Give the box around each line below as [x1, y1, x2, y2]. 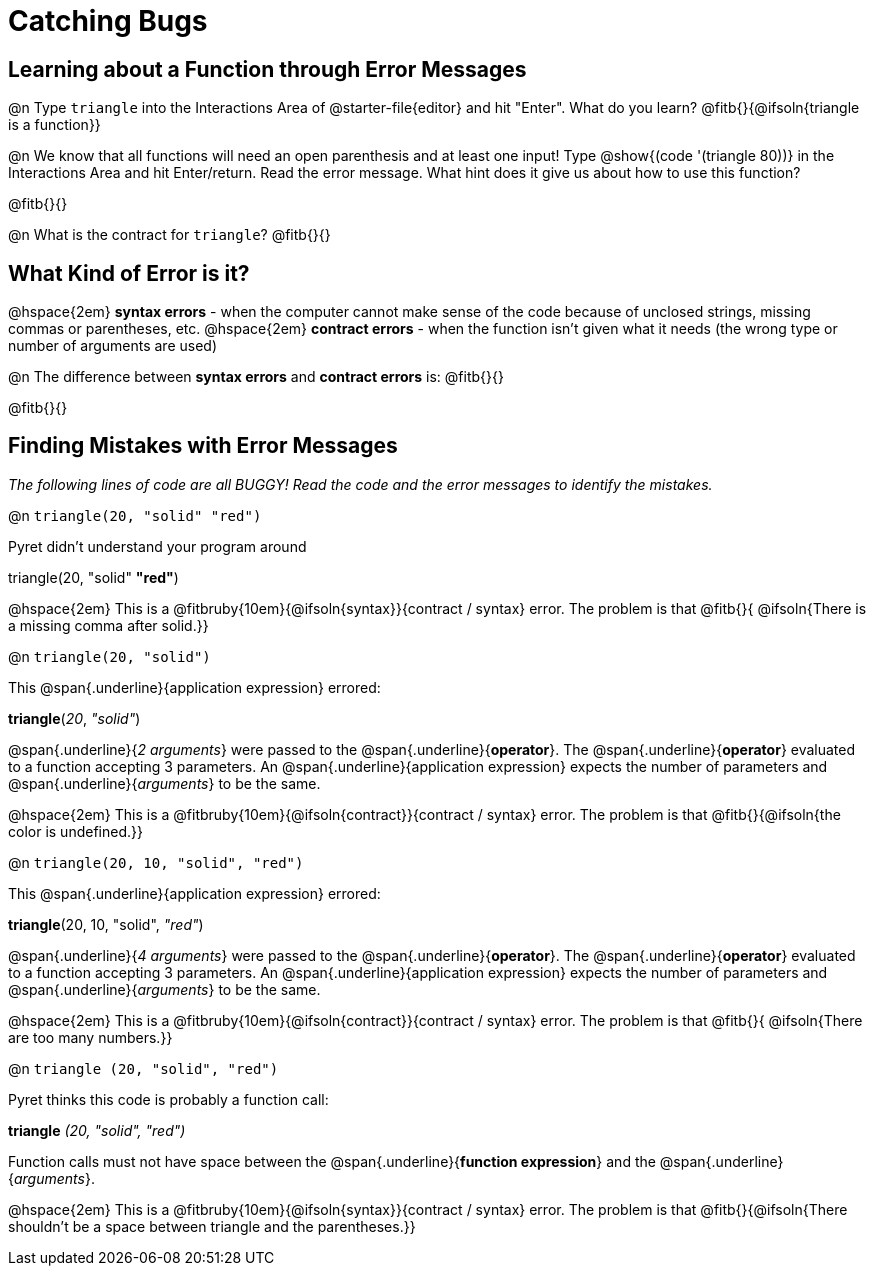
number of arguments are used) [8, 337, 218, 355]
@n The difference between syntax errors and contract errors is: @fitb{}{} [8, 368, 504, 386]
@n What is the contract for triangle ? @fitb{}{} [8, 226, 331, 244]
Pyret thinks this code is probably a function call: [8, 1090, 329, 1108]
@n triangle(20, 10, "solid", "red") [8, 853, 304, 871]
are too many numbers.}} [8, 1028, 173, 1046]
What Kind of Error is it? [8, 260, 250, 286]
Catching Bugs [8, 4, 208, 38]
